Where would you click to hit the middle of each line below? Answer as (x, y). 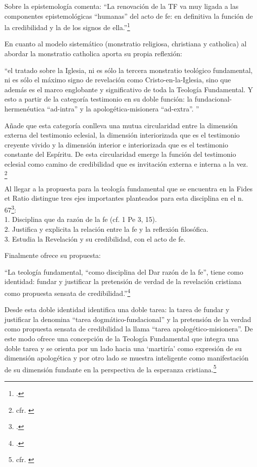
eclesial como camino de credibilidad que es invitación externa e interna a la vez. (126, 163)
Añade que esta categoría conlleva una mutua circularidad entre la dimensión (121, 125)
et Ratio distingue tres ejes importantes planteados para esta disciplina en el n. (124, 198)
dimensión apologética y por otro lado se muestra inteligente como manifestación (127, 358)
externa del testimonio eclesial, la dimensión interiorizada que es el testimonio (122, 135)
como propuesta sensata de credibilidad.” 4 (68, 292)
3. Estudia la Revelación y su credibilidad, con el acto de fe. (95, 238)
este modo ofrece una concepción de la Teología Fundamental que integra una (122, 338)
